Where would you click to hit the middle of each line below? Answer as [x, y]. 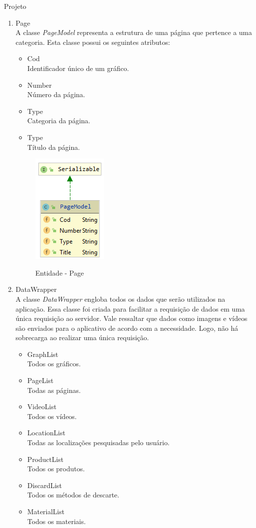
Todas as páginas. [54, 390]
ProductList [45, 459]
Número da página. [56, 94]
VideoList [42, 406]
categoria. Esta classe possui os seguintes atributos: [93, 42]
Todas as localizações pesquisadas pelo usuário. [98, 442]
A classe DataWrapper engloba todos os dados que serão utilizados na [120, 299]
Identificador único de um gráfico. [78, 68]
